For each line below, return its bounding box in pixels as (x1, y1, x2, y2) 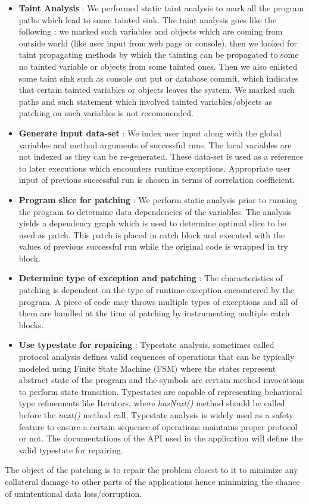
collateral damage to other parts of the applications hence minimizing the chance (5, 475, 300, 487)
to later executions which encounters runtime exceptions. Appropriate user (18, 161, 291, 174)
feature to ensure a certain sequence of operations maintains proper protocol (18, 420, 298, 433)
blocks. (18, 318, 44, 331)
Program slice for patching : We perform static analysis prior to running (18, 193, 298, 206)
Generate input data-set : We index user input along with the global (18, 126, 282, 139)
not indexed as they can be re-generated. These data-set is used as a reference (18, 150, 304, 163)
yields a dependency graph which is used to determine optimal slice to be (18, 217, 286, 229)
